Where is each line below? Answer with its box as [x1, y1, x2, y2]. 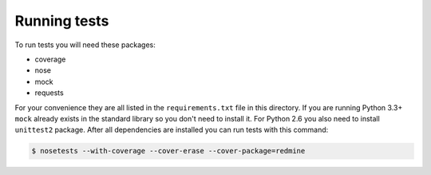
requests [34, 88, 64, 97]
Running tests [14, 12, 109, 30]
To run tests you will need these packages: [14, 40, 156, 50]
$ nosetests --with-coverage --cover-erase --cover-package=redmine [31, 146, 306, 156]
